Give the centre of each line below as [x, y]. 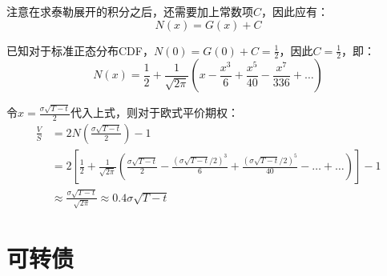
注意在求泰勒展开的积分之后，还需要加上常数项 [130, 11]
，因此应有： [295, 11]
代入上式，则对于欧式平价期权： [154, 112]
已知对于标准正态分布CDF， [80, 50]
